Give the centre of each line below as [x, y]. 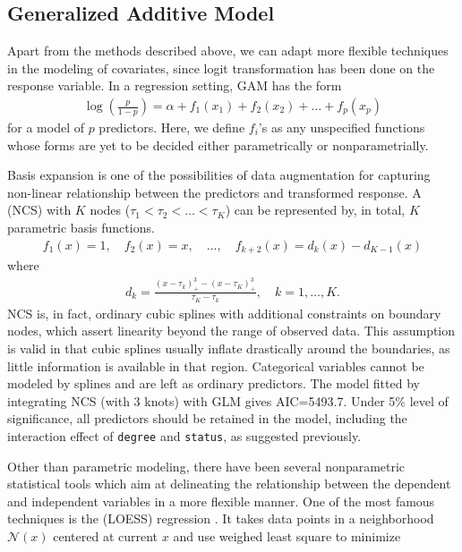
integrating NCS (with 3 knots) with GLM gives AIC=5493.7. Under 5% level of [228, 400]
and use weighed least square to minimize [287, 535]
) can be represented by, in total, [315, 210]
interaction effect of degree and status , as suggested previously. [184, 435]
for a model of [46, 127]
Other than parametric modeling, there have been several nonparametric [206, 466]
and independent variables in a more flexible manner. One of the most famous [221, 501]
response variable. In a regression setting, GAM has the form [175, 85]
